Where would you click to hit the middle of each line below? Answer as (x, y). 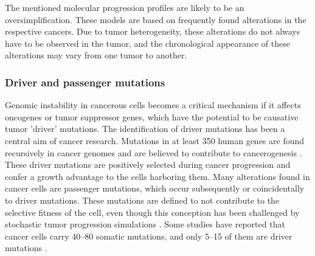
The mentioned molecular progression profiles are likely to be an (125, 7)
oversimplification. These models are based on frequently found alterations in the (156, 19)
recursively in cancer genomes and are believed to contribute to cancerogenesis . (154, 152)
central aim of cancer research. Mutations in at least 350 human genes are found (155, 140)
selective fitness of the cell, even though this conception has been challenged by (152, 212)
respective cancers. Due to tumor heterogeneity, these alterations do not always (153, 31)
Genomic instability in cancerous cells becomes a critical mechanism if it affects (153, 105)
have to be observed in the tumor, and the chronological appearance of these (147, 43)
